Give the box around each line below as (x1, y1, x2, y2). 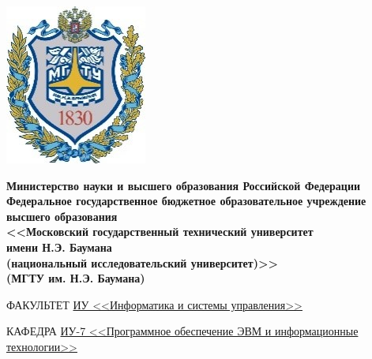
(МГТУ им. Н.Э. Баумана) (6, 270, 145, 286)
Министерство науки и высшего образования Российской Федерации (6, 177, 361, 193)
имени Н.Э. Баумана (6, 238, 112, 255)
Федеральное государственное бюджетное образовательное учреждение (6, 193, 366, 209)
